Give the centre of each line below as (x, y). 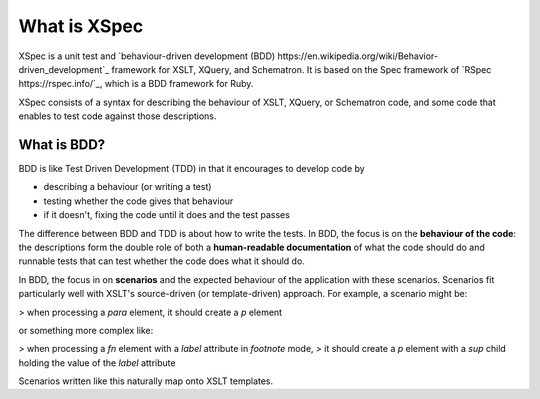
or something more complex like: (86, 330)
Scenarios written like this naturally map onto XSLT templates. (146, 381)
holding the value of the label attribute (97, 362)
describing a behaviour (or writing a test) (127, 187)
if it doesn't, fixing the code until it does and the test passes (166, 215)
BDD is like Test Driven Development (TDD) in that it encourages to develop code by (191, 169)
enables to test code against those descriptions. (117, 116)
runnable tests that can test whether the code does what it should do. (161, 261)
